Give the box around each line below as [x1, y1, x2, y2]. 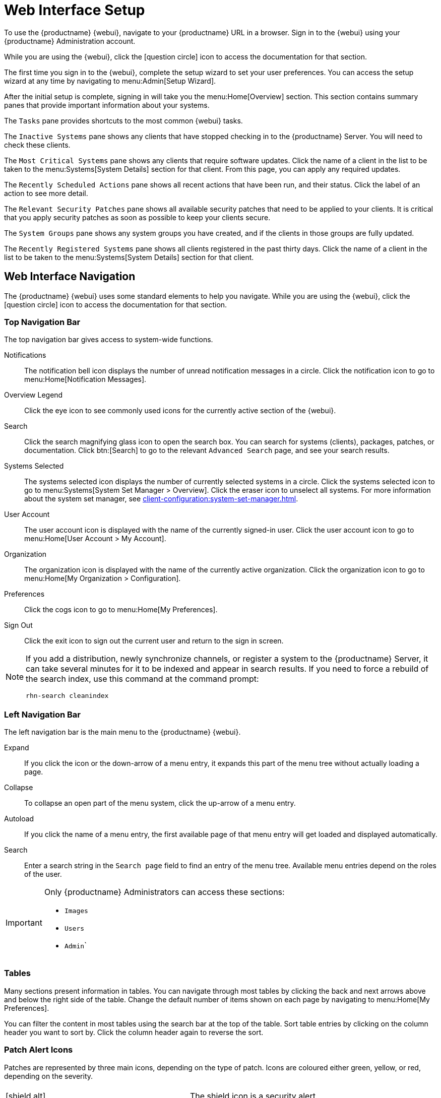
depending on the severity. [4, 1071, 93, 1080]
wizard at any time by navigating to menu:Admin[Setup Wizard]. [4, 76, 216, 85]
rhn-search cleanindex [26, 692, 109, 700]
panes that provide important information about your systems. [4, 100, 210, 109]
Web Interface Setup [4, 2, 145, 19]
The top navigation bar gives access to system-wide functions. [4, 335, 213, 344]
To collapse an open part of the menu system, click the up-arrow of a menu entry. [24, 799, 296, 808]
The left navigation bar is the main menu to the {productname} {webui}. [4, 728, 241, 737]
